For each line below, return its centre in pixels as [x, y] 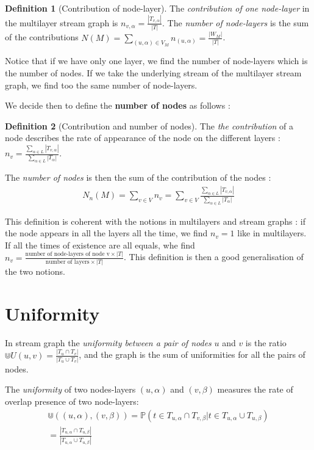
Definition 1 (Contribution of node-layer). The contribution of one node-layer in [157, 8]
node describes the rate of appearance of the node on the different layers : [143, 138]
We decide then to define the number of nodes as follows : [118, 105]
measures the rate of [255, 389]
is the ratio [266, 342]
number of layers [67, 262]
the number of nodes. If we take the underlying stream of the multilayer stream [153, 72]
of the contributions [42, 37]
